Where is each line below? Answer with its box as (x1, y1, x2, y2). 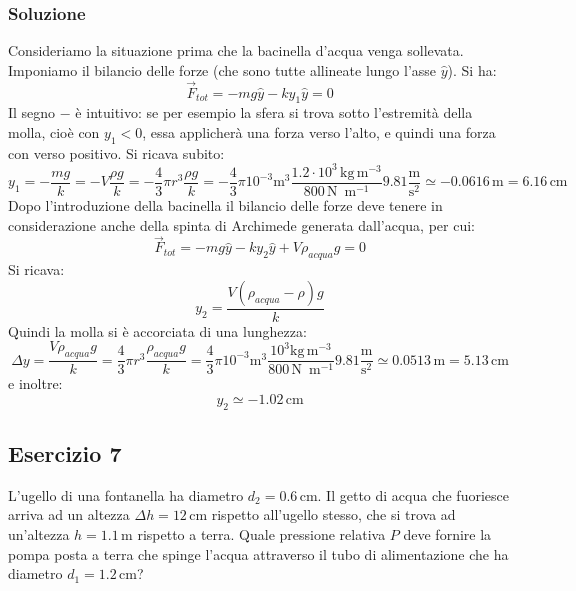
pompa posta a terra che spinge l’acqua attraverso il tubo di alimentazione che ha (8, 543, 509, 564)
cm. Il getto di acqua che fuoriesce (299, 484, 509, 505)
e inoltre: (8, 373, 63, 394)
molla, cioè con (8, 122, 100, 143)
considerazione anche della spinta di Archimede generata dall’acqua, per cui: (8, 214, 475, 235)
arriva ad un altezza (8, 504, 130, 525)
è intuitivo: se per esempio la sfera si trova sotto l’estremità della (75, 102, 473, 123)
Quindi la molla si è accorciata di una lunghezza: (8, 320, 307, 341)
